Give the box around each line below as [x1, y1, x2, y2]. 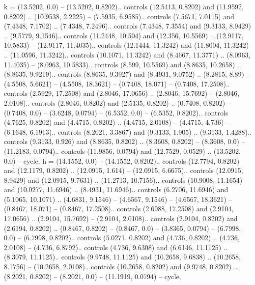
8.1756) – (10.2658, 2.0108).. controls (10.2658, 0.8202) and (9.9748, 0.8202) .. [4, 261, 238, 272]
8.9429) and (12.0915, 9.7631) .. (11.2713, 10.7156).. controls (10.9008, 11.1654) [4, 174, 243, 185]
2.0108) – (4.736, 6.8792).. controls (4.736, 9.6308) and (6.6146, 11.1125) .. [4, 242, 227, 252]
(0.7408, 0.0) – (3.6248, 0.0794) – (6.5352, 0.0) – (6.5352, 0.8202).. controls [4, 107, 228, 117]
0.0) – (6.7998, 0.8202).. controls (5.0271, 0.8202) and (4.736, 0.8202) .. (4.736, [4, 232, 240, 243]
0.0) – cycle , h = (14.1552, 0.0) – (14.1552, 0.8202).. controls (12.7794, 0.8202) [4, 155, 240, 166]
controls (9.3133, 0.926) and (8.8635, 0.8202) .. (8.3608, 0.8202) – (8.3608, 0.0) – [4, 136, 245, 146]
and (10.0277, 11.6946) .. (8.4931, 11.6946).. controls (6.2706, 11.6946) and [4, 184, 228, 195]
